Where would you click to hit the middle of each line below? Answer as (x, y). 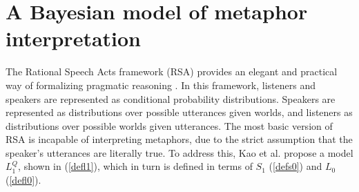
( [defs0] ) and (295, 166)
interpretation (74, 38)
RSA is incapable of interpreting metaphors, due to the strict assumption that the (179, 139)
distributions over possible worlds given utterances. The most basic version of (169, 125)
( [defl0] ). (23, 180)
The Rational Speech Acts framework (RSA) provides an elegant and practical (172, 71)
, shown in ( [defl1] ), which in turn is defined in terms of (135, 166)
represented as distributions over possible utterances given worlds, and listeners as (179, 112)
